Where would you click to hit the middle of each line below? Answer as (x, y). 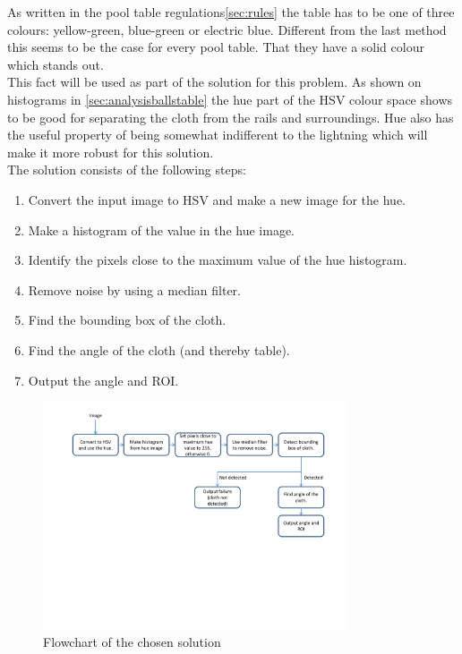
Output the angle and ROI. (103, 380)
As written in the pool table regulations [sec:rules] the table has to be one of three (231, 12)
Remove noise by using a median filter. (134, 289)
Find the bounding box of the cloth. (127, 320)
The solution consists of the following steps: (127, 170)
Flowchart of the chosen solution (132, 642)
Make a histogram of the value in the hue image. (162, 229)
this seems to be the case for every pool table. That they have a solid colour (216, 47)
